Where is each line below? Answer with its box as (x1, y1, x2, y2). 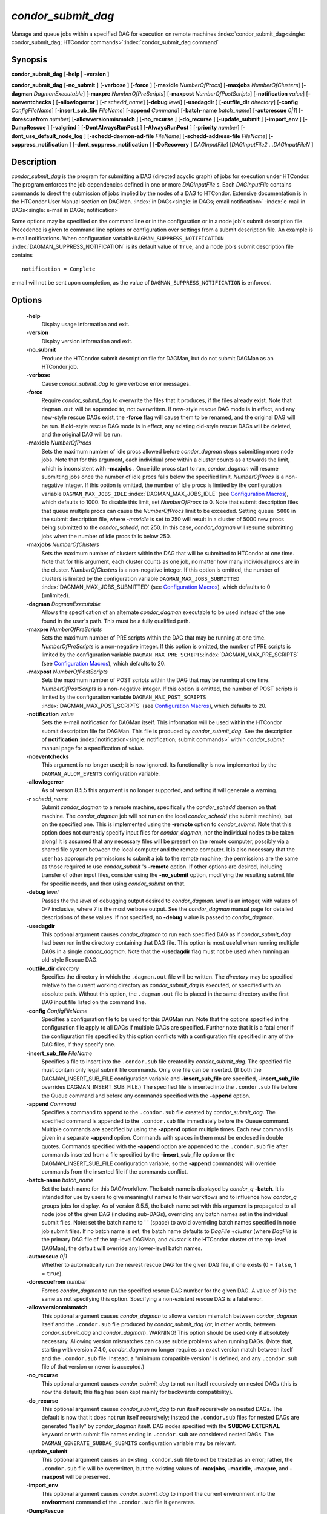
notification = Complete (22, 265, 96, 273)
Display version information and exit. (41, 337, 133, 345)
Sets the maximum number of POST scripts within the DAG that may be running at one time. (41, 676, 271, 684)
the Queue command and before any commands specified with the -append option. (41, 1092, 251, 1099)
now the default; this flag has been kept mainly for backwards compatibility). (41, 1389, 233, 1396)
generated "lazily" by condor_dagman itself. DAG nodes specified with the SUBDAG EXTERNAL (41, 1422, 280, 1429)
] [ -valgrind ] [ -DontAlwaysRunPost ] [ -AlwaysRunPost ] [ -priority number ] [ (47, 124, 243, 131)
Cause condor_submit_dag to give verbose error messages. (41, 380, 191, 387)
